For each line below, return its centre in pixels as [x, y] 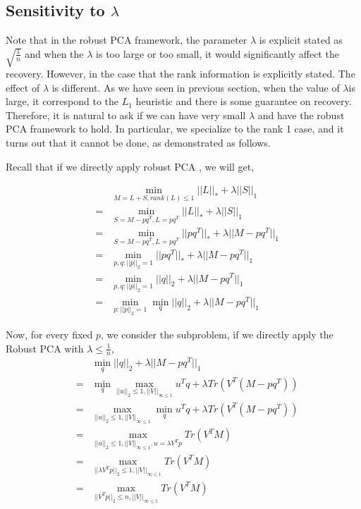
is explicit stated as [301, 40]
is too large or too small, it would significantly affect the [218, 53]
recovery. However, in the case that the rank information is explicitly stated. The [180, 74]
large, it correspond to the [62, 101]
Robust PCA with [45, 348]
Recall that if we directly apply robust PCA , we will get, [130, 166]
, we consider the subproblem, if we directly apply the [217, 334]
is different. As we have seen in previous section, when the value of [196, 87]
